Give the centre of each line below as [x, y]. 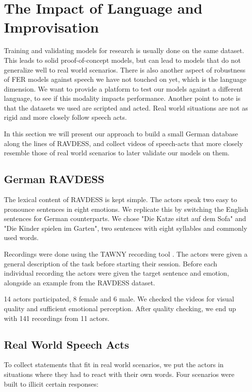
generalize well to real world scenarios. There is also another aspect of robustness [125, 69]
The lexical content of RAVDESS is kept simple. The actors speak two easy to [121, 199]
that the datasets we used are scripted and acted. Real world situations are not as [126, 107]
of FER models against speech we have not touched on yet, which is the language [125, 79]
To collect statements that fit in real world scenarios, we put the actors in [114, 364]
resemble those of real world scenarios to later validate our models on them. [117, 153]
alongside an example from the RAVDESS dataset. [80, 282]
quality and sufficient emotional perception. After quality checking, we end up [120, 308]
